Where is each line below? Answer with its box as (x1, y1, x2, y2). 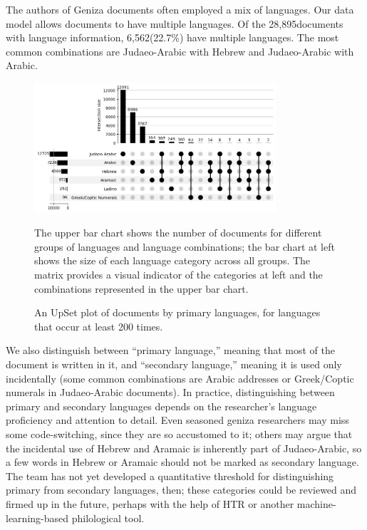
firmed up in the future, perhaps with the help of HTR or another (6, 496, 294, 511)
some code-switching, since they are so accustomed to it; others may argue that (6, 426, 353, 441)
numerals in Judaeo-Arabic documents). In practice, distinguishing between (6, 385, 335, 400)
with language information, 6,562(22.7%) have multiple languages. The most (6, 30, 339, 45)
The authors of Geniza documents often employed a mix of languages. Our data (6, 2, 354, 16)
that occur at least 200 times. (34, 318, 163, 333)
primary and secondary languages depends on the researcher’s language (6, 398, 317, 413)
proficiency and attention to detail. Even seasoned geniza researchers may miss (6, 412, 349, 427)
